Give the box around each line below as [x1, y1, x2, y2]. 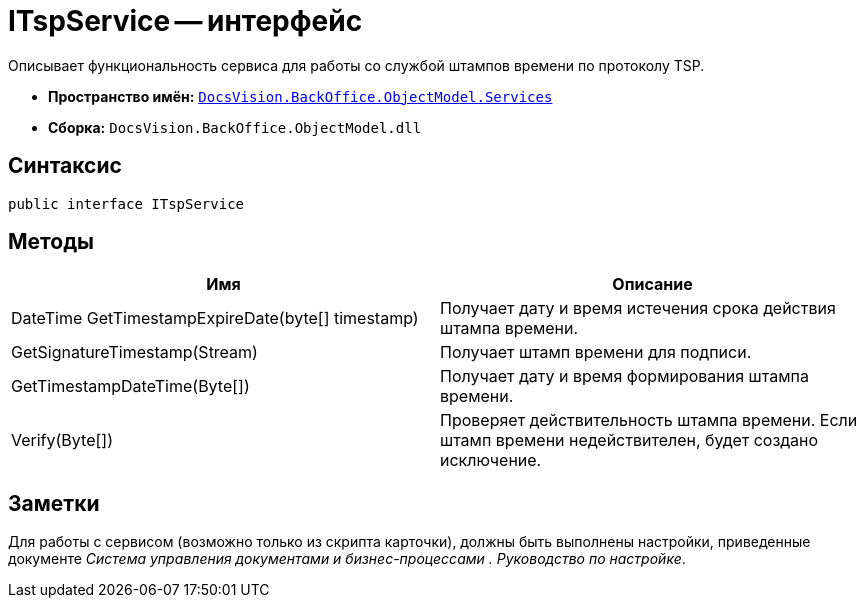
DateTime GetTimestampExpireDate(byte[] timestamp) [11, 308, 419, 329]
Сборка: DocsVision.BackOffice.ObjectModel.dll [48, 118, 422, 136]
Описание [612, 274, 693, 295]
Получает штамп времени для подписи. [440, 342, 752, 363]
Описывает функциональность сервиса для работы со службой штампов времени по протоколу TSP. [8, 56, 705, 74]
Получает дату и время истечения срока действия [440, 298, 836, 319]
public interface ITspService [8, 195, 245, 212]
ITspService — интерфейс [8, 4, 363, 38]
